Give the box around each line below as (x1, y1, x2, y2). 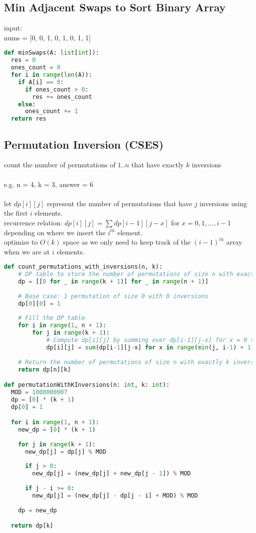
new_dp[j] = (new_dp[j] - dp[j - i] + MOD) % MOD (32, 492, 198, 499)
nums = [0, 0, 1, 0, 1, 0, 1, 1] (4, 32, 91, 42)
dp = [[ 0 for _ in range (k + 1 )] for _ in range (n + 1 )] (18, 278, 209, 285)
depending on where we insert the (4, 227, 106, 237)
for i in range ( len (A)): (11, 71, 93, 79)
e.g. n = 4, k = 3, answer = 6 (4, 179, 94, 189)
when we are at (4, 246, 50, 256)
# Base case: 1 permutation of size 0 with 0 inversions (18, 292, 209, 300)
